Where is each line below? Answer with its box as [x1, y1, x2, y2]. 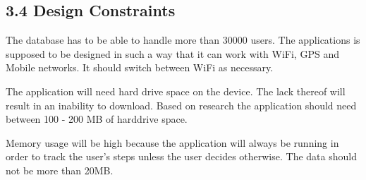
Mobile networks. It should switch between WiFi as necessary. [6, 60, 274, 75]
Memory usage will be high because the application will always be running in [6, 135, 339, 150]
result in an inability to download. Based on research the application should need [6, 97, 357, 112]
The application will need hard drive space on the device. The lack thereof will [6, 83, 346, 98]
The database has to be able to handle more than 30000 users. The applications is [6, 32, 360, 47]
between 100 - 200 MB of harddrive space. [6, 112, 188, 126]
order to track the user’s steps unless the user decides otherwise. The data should [6, 149, 357, 164]
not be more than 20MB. [6, 162, 114, 177]
